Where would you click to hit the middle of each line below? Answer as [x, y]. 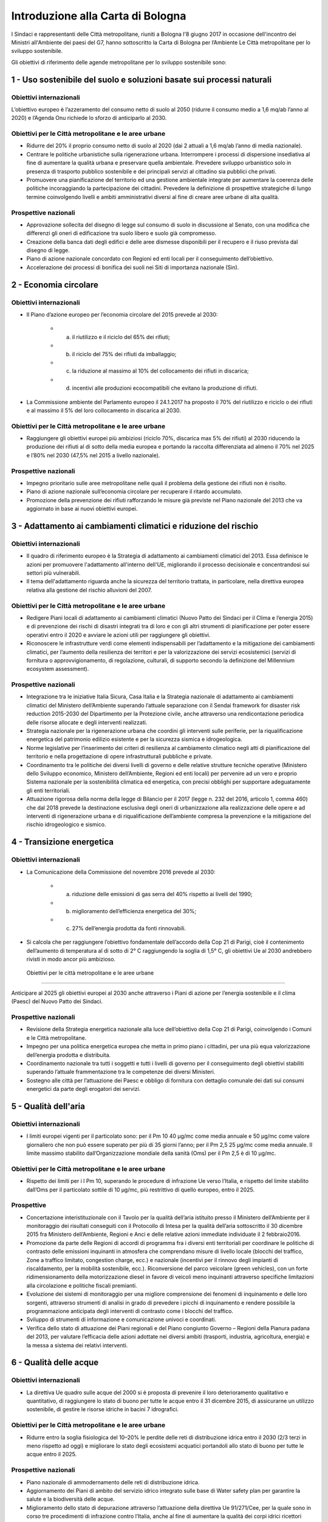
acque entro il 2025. [52, 1454]
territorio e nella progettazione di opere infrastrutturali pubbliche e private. [119, 756]
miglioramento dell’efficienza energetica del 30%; [134, 911]
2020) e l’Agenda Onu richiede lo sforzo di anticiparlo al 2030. [89, 118]
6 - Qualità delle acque [55, 1363]
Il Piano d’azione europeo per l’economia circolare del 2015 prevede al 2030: [122, 314]
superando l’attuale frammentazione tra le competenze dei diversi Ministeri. [121, 1072]
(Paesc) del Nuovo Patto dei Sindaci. [57, 1001]
